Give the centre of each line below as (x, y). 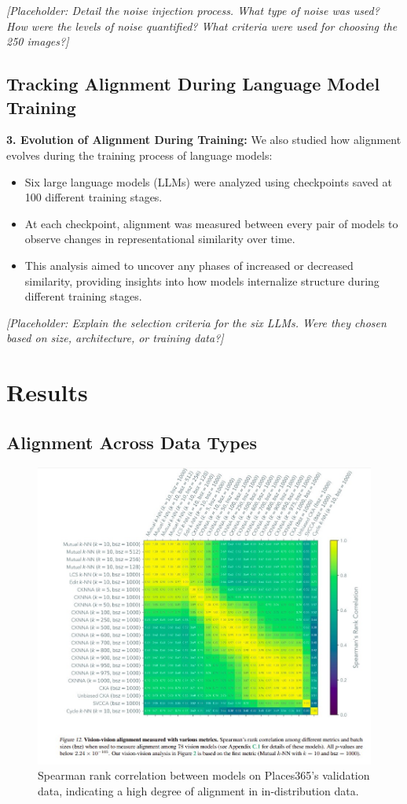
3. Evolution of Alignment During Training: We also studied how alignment (204, 140)
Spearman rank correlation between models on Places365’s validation (204, 775)
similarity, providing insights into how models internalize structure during (202, 280)
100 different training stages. (93, 197)
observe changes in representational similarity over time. (160, 239)
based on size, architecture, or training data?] (115, 338)
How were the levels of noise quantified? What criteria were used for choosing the (202, 26)
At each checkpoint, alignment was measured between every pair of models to (211, 223)
